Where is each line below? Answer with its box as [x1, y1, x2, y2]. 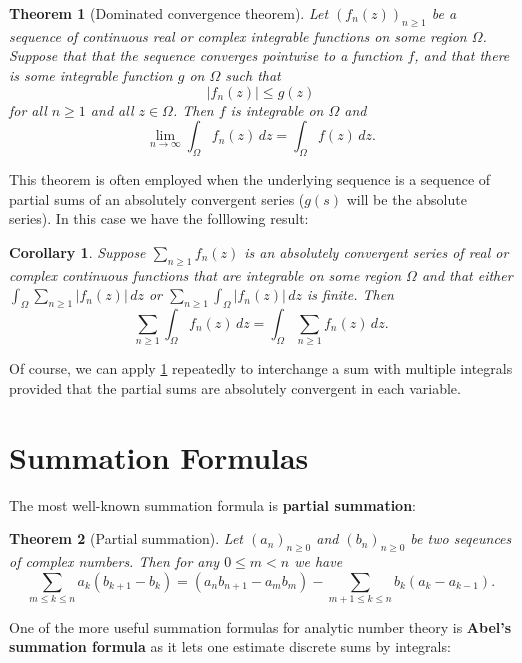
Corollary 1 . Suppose [9, 241, 146, 262]
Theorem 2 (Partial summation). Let [9, 528, 243, 549]
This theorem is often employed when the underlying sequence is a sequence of [9, 168, 491, 189]
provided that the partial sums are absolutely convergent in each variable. [9, 377, 461, 398]
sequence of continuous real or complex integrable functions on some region [9, 25, 467, 46]
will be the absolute [346, 188, 467, 209]
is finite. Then [307, 284, 394, 305]
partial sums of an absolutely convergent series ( [9, 188, 305, 209]
